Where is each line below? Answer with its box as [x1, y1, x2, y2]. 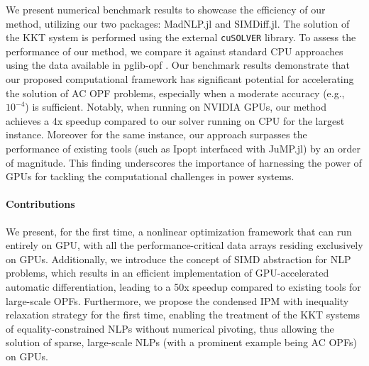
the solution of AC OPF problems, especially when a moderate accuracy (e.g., [6, 85, 345, 100]
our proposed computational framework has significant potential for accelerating [6, 72, 354, 87]
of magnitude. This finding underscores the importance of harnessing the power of [6, 155, 362, 170]
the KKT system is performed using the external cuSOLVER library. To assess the [6, 30, 356, 45]
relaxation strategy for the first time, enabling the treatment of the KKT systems [6, 307, 360, 322]
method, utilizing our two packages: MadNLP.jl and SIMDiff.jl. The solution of [6, 16, 350, 30]
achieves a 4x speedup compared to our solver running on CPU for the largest [6, 113, 345, 128]
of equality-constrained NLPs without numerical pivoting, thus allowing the [6, 321, 334, 335]
